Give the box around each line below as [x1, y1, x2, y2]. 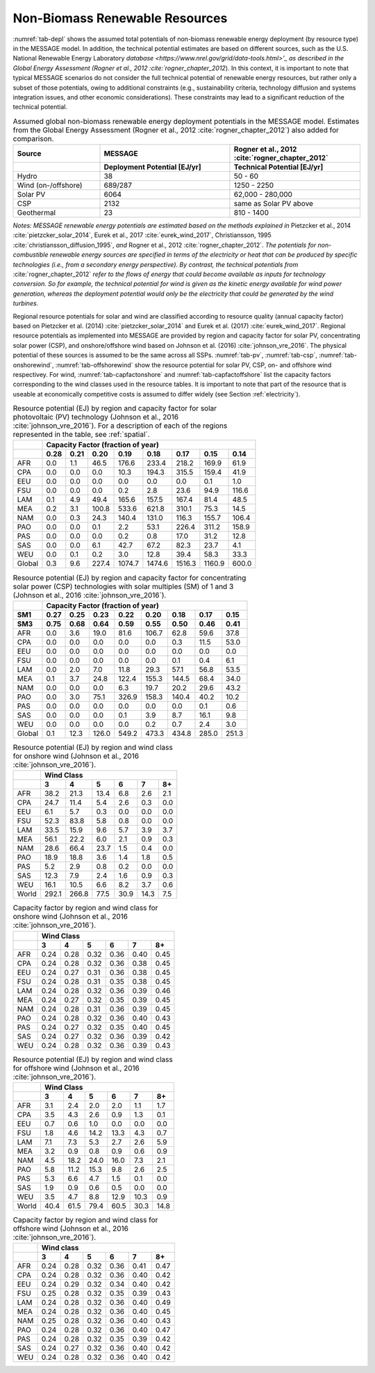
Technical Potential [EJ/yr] [233, 162, 324, 172]
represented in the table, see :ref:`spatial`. [12, 430, 150, 440]
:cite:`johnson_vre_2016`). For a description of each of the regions [12, 421, 228, 431]
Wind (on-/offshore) [17, 181, 83, 191]
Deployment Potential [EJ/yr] [103, 162, 201, 172]
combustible [12, 250, 49, 259]
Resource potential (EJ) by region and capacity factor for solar [12, 403, 217, 413]
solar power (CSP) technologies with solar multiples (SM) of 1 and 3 [12, 581, 234, 591]
